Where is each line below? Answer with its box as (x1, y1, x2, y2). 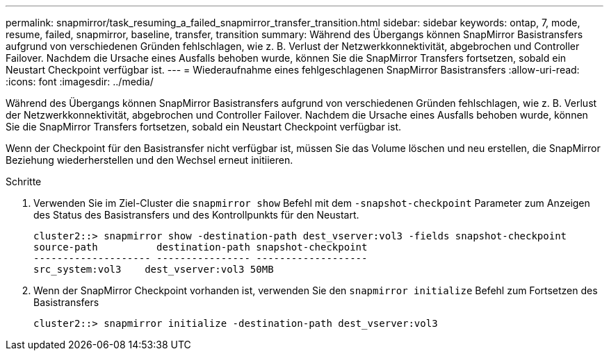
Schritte (6, 176, 42, 187)
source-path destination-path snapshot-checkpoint (33, 241, 368, 253)
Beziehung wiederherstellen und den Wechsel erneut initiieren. (6, 154, 293, 166)
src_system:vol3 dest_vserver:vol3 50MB (33, 264, 274, 275)
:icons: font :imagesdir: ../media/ (6, 76, 154, 87)
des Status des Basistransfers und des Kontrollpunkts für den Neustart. (33, 209, 359, 221)
